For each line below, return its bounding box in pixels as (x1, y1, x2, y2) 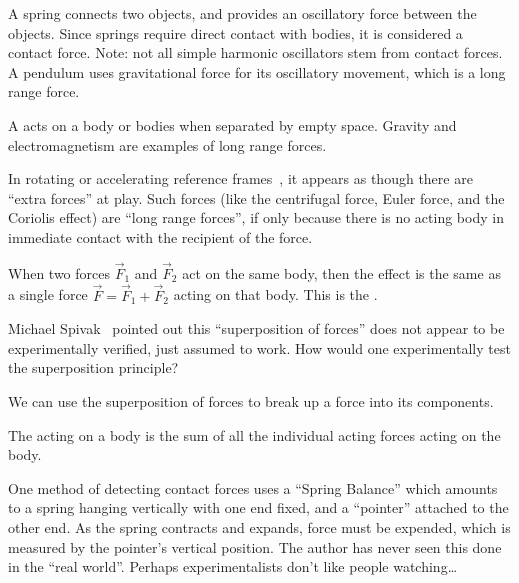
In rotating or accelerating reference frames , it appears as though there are (8, 168, 473, 189)
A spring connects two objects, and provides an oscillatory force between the (8, 3, 477, 23)
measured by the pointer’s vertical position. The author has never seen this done (8, 536, 502, 557)
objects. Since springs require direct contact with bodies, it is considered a (8, 22, 463, 43)
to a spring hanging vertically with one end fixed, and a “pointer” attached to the (8, 497, 509, 518)
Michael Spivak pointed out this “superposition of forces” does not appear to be (8, 318, 505, 339)
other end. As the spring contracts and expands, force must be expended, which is (8, 516, 511, 537)
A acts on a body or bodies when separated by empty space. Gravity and (8, 114, 457, 135)
